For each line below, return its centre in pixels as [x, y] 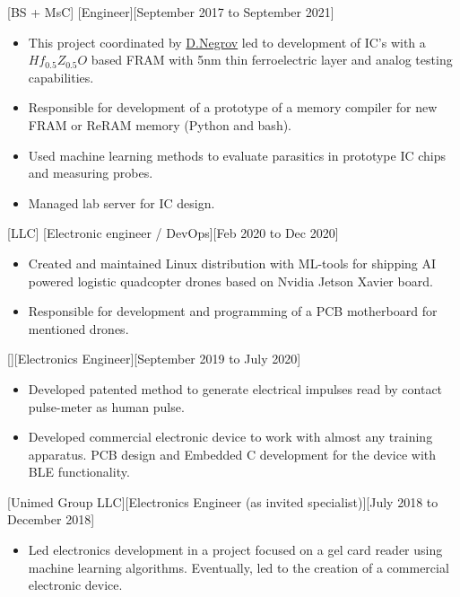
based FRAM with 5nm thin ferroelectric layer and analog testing [272, 60]
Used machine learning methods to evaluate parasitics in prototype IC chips [237, 155]
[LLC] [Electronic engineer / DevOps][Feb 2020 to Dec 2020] [173, 233]
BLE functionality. [79, 472]
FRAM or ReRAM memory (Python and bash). [160, 124]
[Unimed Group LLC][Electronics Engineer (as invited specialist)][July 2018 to [223, 501]
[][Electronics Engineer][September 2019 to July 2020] [154, 359]
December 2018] [51, 519]
